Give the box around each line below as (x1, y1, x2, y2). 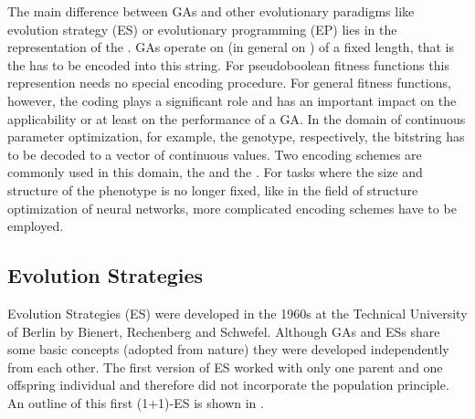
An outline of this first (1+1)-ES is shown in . (7, 393, 264, 412)
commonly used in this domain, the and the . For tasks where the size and (7, 162, 423, 182)
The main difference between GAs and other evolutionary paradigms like (7, 2, 415, 20)
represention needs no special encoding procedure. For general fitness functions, (7, 73, 451, 92)
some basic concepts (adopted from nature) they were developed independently (7, 340, 449, 359)
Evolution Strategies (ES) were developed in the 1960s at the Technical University (7, 303, 468, 322)
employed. (7, 216, 64, 236)
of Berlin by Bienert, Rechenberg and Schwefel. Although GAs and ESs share (7, 321, 440, 340)
